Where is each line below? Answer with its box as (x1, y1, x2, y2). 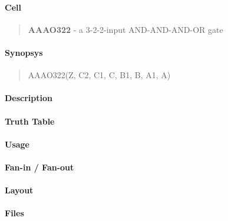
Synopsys (5, 46, 43, 58)
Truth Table (5, 115, 55, 127)
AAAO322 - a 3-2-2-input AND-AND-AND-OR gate (28, 23, 223, 35)
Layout (5, 184, 34, 196)
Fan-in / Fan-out (5, 160, 74, 173)
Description (5, 92, 53, 104)
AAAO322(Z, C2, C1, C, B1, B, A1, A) (28, 69, 171, 81)
